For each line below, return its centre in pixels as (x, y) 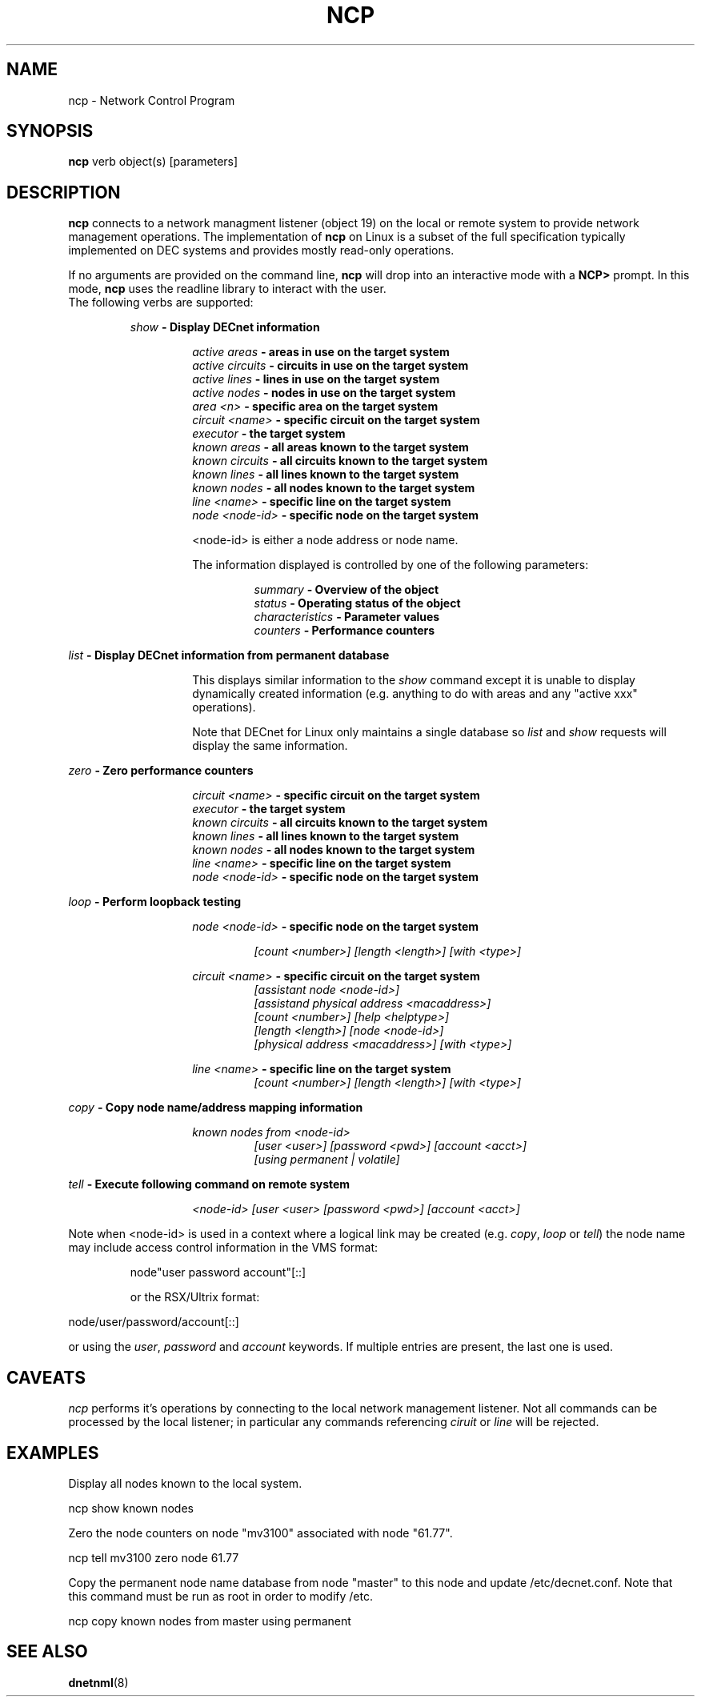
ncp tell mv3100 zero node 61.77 (154, 1557)
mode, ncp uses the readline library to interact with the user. (227, 289)
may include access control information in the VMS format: (223, 1248)
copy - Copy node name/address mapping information (216, 1108)
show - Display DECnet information (225, 327)
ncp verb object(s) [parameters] (153, 162)
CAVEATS (46, 1377)
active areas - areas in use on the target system (321, 352)
